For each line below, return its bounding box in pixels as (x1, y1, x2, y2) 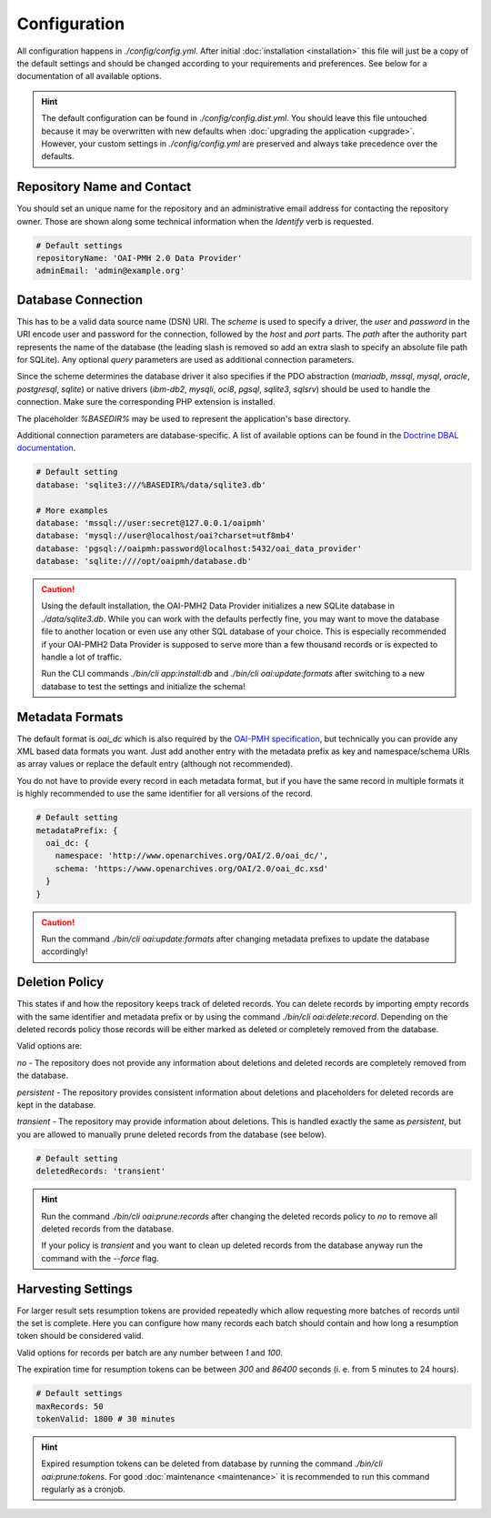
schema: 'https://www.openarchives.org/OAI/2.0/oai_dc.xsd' (55, 863, 329, 873)
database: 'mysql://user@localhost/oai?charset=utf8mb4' (35, 530, 296, 541)
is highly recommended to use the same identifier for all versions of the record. (16, 788, 314, 799)
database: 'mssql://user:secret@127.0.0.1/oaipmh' (35, 518, 267, 528)
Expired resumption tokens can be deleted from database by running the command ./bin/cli (41, 1458, 384, 1469)
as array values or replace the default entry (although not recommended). (16, 759, 294, 769)
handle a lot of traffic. (41, 651, 123, 663)
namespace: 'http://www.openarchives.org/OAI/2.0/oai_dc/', (55, 850, 329, 861)
